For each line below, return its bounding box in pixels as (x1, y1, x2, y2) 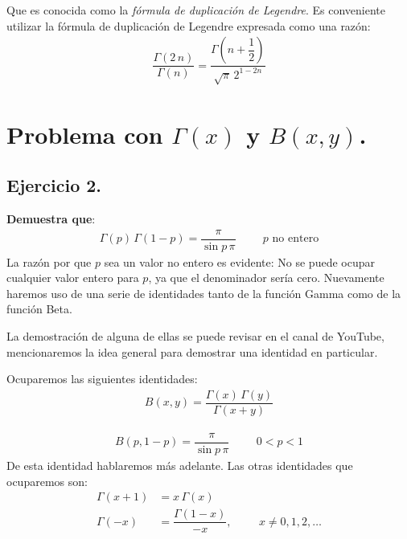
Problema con (6, 117, 163, 150)
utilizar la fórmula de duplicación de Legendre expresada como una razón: (6, 17, 371, 34)
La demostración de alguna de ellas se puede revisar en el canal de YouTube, (6, 328, 384, 344)
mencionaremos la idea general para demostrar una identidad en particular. (6, 343, 378, 360)
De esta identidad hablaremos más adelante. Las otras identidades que (6, 456, 353, 473)
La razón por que (6, 253, 92, 270)
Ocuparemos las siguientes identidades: (6, 370, 198, 387)
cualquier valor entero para (6, 269, 139, 286)
